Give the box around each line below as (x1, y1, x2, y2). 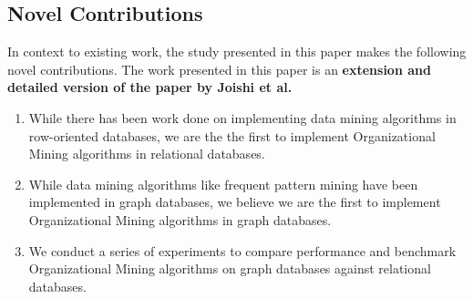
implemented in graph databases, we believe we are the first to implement (28, 192, 441, 211)
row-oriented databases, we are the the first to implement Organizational (28, 126, 436, 145)
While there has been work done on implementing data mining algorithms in (28, 108, 457, 127)
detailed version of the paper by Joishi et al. (7, 77, 293, 97)
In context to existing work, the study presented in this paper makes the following (7, 42, 467, 61)
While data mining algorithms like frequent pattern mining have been (28, 174, 418, 193)
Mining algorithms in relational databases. (28, 144, 265, 163)
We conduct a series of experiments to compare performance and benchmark (28, 241, 457, 260)
